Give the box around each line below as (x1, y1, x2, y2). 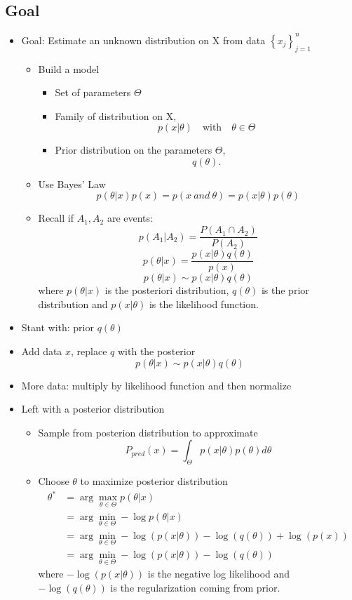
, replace (71, 343, 107, 358)
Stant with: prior (21, 320, 94, 335)
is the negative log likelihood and (147, 566, 290, 581)
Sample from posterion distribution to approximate (38, 425, 258, 439)
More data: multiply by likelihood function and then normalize (21, 378, 292, 392)
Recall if (38, 211, 74, 225)
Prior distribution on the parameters (55, 142, 212, 157)
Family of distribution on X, (55, 108, 177, 123)
